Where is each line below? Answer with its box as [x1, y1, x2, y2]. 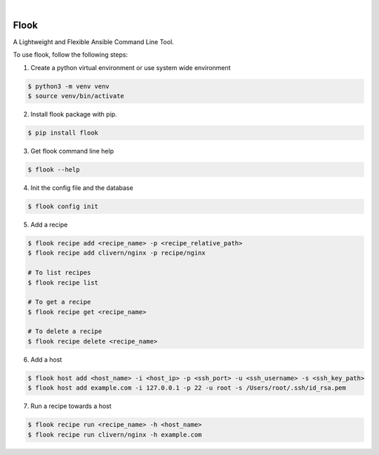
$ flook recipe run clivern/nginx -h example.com [27, 430, 202, 438]
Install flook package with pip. [30, 110, 117, 118]
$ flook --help [27, 165, 80, 173]
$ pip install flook [27, 129, 98, 137]
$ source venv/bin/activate [27, 92, 124, 100]
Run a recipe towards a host [30, 402, 112, 410]
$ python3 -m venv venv [27, 82, 110, 90]
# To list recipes [27, 269, 91, 277]
